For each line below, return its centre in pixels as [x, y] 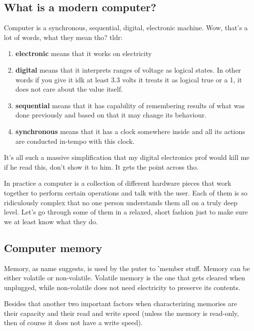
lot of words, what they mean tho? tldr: [63, 37]
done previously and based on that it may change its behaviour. [111, 115]
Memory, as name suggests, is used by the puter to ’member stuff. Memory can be [127, 268]
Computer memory [53, 247]
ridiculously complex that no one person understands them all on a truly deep [121, 202]
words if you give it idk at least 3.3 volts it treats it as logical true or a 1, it [129, 79]
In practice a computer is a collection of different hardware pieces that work [118, 183]
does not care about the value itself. [69, 89]
